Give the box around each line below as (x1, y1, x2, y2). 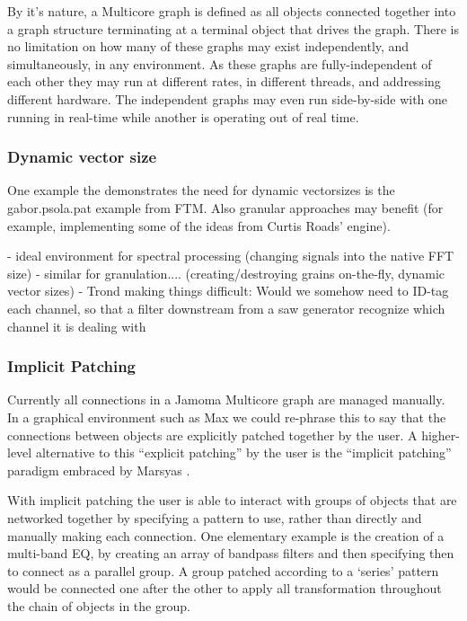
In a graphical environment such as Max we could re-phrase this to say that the (7, 407, 446, 426)
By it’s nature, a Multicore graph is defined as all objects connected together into (7, 2, 456, 20)
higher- (421, 425, 460, 444)
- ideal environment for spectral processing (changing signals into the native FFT (7, 246, 454, 265)
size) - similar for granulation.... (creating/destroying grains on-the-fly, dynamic (7, 263, 445, 282)
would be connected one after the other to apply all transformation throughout (7, 579, 442, 598)
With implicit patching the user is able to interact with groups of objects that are (7, 491, 457, 510)
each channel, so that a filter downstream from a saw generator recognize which (7, 298, 445, 317)
